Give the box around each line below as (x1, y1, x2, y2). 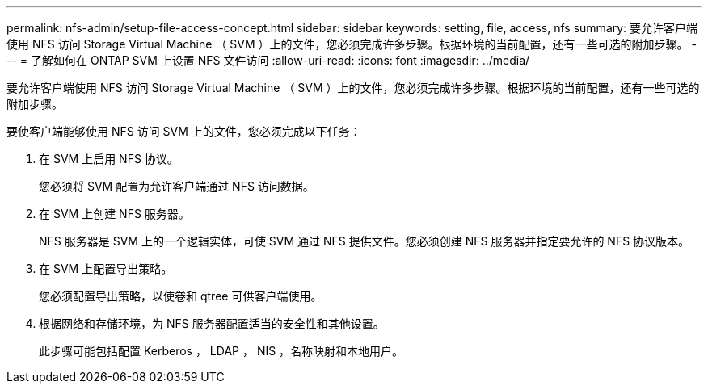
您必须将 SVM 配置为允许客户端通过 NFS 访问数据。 (39, 179, 314, 193)
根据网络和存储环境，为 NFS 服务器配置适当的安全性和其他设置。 (39, 317, 385, 330)
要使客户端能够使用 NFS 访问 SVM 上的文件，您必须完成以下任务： (6, 124, 361, 138)
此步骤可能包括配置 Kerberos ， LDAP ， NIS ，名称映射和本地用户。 (39, 344, 404, 358)
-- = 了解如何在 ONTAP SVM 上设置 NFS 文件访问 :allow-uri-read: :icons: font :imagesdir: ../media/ (6, 53, 530, 67)
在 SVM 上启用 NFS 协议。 (39, 152, 179, 166)
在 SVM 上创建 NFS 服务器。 (39, 207, 190, 220)
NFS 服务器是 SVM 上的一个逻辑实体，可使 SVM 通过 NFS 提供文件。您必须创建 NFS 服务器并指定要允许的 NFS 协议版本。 (39, 234, 690, 248)
